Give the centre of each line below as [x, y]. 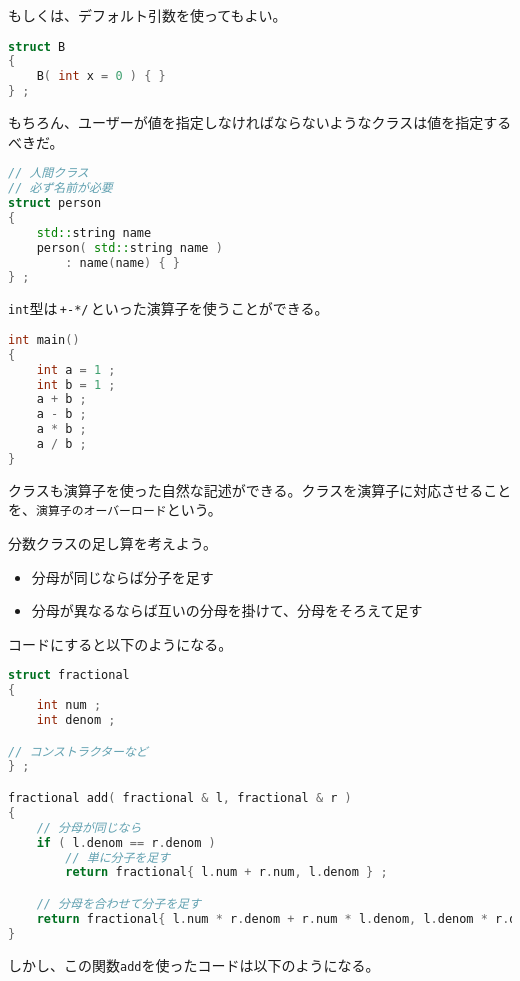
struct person [55, 203]
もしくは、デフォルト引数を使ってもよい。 [147, 15]
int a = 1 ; [76, 369]
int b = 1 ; [76, 384]
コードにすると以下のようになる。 [120, 643]
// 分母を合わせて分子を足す [118, 903]
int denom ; [76, 720]
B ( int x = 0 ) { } [101, 76]
